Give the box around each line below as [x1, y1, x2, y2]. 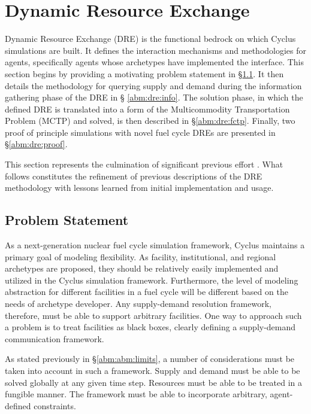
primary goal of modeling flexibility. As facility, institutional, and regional [5, 250, 276, 263]
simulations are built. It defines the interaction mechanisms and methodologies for [5, 44, 307, 56]
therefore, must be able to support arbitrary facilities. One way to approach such [5, 309, 302, 321]
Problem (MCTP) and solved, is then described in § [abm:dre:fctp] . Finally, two [5, 114, 295, 127]
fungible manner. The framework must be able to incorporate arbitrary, [5, 388, 267, 400]
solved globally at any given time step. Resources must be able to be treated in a [5, 376, 303, 388]
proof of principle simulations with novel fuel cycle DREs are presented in [5, 126, 276, 138]
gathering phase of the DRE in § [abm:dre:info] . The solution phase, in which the [5, 91, 303, 103]
